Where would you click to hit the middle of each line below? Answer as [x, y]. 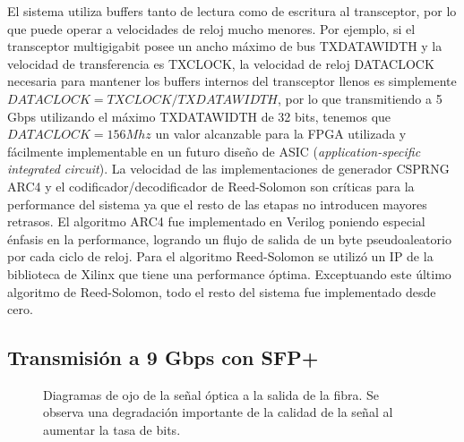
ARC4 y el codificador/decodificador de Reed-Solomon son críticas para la [211, 186]
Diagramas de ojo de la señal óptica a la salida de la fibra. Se [211, 394]
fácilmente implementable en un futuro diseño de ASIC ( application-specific [214, 151]
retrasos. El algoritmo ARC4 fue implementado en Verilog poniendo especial [216, 221]
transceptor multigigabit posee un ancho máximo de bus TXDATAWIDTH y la [225, 46]
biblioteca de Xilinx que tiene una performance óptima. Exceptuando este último [229, 273]
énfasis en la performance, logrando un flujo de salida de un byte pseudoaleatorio [229, 238]
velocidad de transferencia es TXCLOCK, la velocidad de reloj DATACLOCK [221, 63]
